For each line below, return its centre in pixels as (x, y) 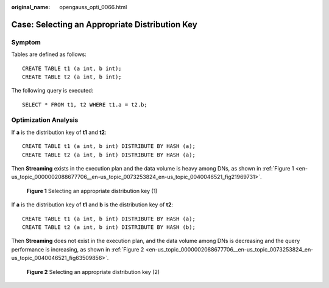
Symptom (26, 42)
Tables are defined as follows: (49, 54)
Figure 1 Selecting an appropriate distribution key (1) (92, 191)
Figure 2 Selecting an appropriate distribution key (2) (93, 272)
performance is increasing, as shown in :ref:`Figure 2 (78, 249)
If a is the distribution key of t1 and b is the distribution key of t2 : (92, 205)
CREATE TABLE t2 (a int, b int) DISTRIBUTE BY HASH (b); (109, 227)
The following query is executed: (52, 91)
